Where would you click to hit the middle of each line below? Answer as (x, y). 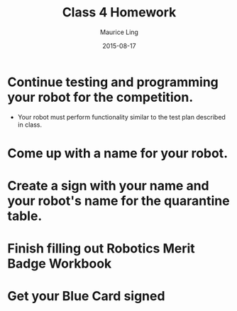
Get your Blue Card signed (86, 296)
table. (25, 216)
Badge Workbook (60, 264)
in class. (30, 125)
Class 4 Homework (119, 12)
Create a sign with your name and (108, 186)
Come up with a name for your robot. (118, 153)
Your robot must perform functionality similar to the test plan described (121, 117)
